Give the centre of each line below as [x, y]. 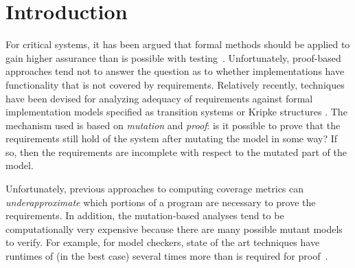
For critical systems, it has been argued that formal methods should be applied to [178, 44]
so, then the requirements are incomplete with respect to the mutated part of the [176, 152]
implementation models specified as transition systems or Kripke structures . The [176, 112]
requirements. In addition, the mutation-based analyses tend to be [145, 215]
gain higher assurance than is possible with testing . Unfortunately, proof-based [173, 57]
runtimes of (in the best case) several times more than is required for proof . [167, 256]
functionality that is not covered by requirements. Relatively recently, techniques [175, 84]
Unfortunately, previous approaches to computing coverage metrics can [155, 189]
